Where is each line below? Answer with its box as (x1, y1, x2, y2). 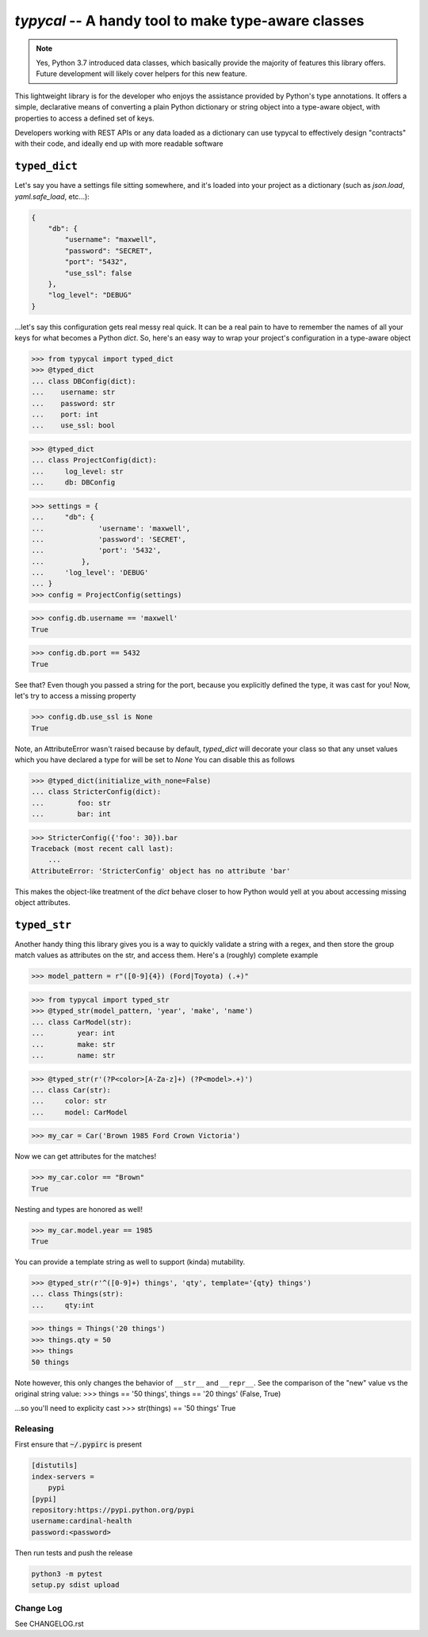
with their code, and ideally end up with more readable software (14, 139, 224, 148)
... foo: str (31, 798, 111, 807)
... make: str (31, 1040, 116, 1049)
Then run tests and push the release (14, 1547, 133, 1558)
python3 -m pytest (31, 1569, 103, 1578)
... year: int (31, 1029, 116, 1038)
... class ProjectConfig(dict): (31, 456, 158, 465)
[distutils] (31, 1461, 78, 1470)
